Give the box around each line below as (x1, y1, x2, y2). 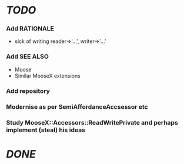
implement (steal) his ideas (6, 126, 85, 134)
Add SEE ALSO (6, 52, 49, 61)
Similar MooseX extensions (14, 72, 81, 79)
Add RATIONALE (6, 25, 54, 33)
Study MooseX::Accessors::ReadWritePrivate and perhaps (6, 118, 178, 126)
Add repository (6, 86, 50, 95)
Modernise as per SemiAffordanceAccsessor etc (6, 102, 148, 111)
